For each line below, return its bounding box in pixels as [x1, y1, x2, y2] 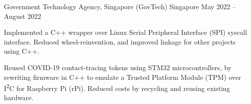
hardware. [4, 92, 34, 103]
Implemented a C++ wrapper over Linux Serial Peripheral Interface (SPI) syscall [4, 27, 247, 37]
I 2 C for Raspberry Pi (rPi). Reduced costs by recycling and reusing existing [4, 82, 230, 93]
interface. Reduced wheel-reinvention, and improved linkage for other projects [4, 36, 236, 46]
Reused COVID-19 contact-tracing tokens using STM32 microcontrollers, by [4, 62, 232, 72]
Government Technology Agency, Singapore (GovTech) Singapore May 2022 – [4, 1, 236, 11]
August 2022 [4, 11, 41, 21]
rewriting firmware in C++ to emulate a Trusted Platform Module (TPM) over [4, 72, 241, 82]
